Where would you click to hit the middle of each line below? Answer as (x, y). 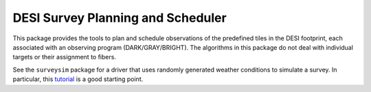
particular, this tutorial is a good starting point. (78, 79)
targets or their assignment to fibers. (65, 57)
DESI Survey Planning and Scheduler (120, 18)
